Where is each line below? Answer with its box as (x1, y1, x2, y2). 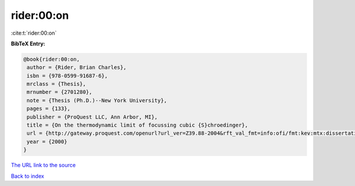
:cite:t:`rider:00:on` (11, 29, 57, 36)
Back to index (11, 172, 44, 180)
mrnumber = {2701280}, (27, 89, 93, 95)
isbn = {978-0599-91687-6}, (27, 72, 108, 79)
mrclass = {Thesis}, (27, 81, 86, 88)
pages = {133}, (27, 105, 71, 112)
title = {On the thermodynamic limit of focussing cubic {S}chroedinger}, (27, 122, 248, 129)
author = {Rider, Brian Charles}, (27, 64, 127, 71)
